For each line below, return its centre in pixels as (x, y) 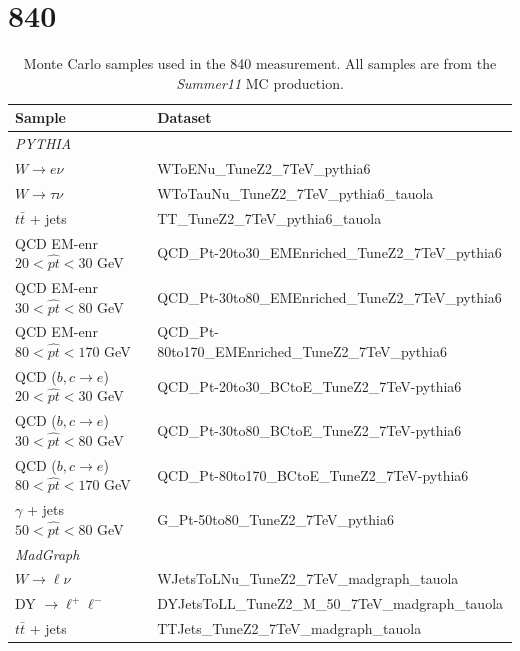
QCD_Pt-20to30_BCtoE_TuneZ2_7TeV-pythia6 (309, 385)
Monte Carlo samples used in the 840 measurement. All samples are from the (260, 63)
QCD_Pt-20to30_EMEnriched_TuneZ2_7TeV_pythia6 (329, 252)
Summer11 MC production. (260, 82)
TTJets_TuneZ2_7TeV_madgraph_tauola (289, 628)
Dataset (184, 117)
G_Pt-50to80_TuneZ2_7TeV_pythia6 (275, 518)
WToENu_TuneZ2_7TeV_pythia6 (264, 168)
